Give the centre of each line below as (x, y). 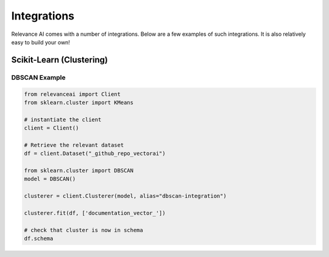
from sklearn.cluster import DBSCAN (79, 171)
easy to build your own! (41, 42)
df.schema (39, 239)
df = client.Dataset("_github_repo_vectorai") (95, 154)
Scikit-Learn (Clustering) (59, 60)
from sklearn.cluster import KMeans (79, 102)
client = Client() (51, 128)
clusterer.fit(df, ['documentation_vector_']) (95, 213)
